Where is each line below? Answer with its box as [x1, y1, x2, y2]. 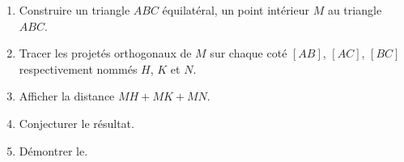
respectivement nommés [19, 60, 138, 77]
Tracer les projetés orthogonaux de [19, 45, 192, 62]
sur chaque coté [210, 45, 287, 62]
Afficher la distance [19, 87, 115, 104]
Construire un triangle [19, 2, 130, 18]
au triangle [327, 2, 382, 18]
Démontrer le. [19, 142, 88, 159]
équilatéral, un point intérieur [162, 2, 309, 18]
